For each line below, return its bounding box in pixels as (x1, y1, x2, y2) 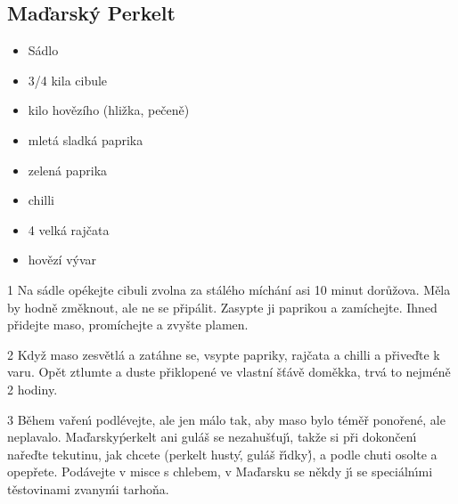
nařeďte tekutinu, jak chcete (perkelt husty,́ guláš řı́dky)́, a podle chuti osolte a (7, 444, 438, 463)
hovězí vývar (28, 250, 97, 269)
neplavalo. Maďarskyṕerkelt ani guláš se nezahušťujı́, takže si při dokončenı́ (7, 427, 417, 446)
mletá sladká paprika (28, 130, 143, 149)
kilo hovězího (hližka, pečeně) (28, 101, 190, 119)
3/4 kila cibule (28, 70, 108, 89)
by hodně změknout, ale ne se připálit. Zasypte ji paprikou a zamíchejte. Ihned (7, 297, 438, 316)
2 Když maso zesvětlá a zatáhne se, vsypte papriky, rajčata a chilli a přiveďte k (7, 345, 440, 363)
